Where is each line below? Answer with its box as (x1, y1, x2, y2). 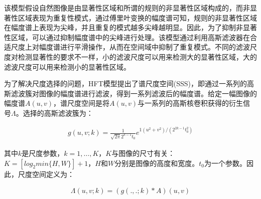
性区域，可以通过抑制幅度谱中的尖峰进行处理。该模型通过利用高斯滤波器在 (4, 32, 250, 42)
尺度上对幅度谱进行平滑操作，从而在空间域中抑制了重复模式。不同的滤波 (11, 42, 250, 52)
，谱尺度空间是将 (53, 98, 110, 108)
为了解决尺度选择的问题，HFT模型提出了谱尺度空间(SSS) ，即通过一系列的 (4, 78, 247, 89)
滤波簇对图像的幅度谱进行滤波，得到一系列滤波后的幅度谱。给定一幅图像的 (11, 88, 257, 98)
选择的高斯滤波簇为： (23, 107, 93, 118)
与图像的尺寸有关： (111, 148, 175, 158)
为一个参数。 (204, 157, 246, 168)
